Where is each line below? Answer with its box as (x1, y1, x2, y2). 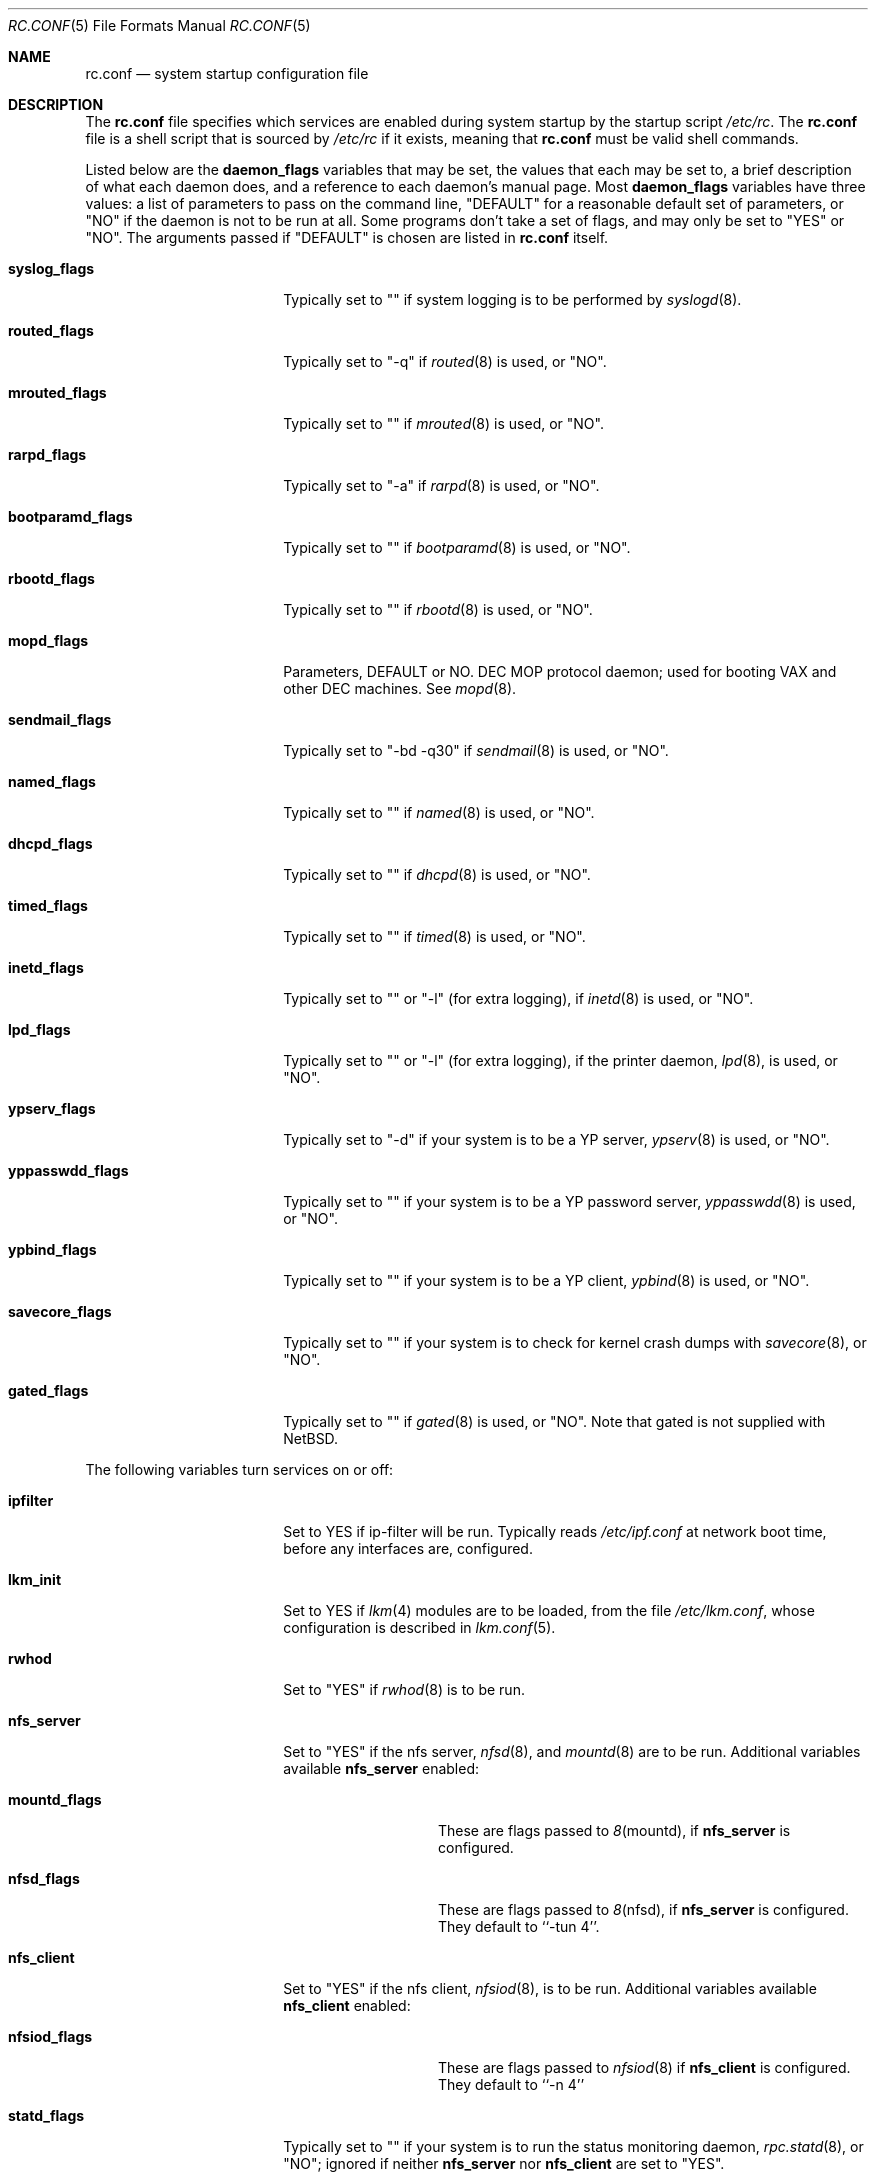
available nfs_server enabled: (283, 1760, 480, 1777)
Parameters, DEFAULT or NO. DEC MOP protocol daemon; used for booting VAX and (283, 663, 837, 680)
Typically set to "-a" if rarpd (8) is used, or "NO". (283, 477, 600, 494)
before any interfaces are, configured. (283, 1540, 533, 1557)
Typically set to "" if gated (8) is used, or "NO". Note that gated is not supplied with (283, 1413, 826, 1430)
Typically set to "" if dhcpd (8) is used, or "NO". (283, 866, 591, 883)
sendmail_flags (8, 711, 112, 728)
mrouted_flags (8, 384, 107, 401)
